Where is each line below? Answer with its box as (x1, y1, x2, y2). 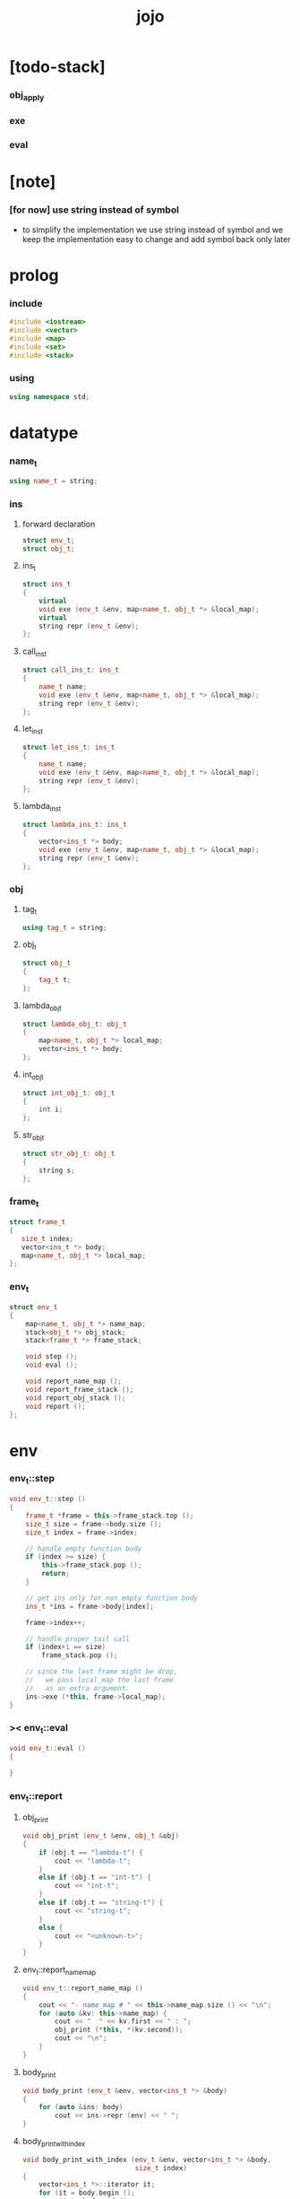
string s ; (39, 1166, 75, 1175)
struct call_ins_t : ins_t (21, 665, 119, 674)
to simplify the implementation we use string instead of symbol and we (21, 224, 284, 235)
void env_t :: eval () (9, 1744, 87, 1753)
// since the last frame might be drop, (25, 1667, 178, 1676)
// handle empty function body (25, 1544, 142, 1553)
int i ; (39, 1105, 64, 1114)
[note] (9, 172, 56, 192)
